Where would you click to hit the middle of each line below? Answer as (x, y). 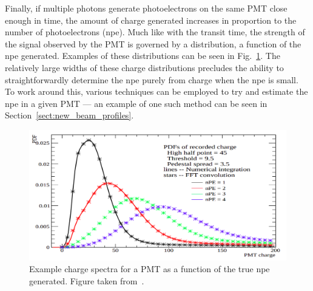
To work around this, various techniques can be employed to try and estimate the (156, 91)
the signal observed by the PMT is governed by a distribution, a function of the (153, 43)
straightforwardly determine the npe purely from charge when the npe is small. (152, 79)
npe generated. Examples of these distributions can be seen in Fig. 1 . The (143, 56)
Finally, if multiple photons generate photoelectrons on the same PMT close (146, 8)
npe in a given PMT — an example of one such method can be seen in (136, 103)
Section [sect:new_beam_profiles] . (69, 115)
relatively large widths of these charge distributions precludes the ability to (144, 67)
